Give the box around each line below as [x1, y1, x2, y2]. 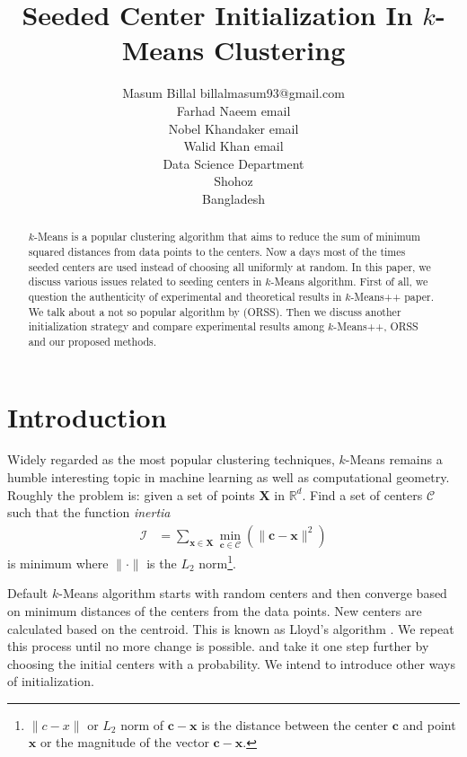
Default [7, 584, 48, 603]
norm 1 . [198, 551, 236, 572]
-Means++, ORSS [333, 319, 419, 334]
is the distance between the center [201, 715, 389, 734]
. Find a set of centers [302, 485, 423, 504]
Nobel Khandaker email [168, 119, 299, 137]
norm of [120, 715, 164, 734]
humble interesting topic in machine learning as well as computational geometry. [7, 468, 450, 487]
